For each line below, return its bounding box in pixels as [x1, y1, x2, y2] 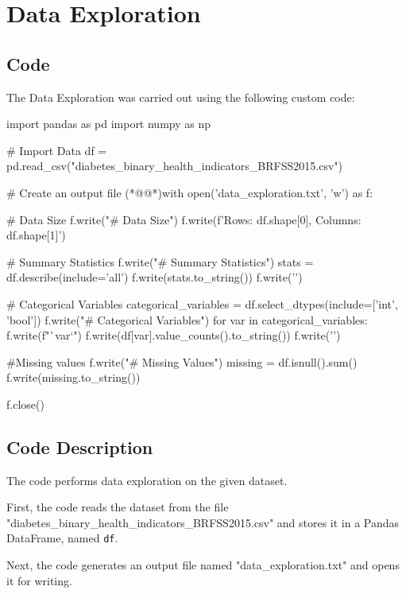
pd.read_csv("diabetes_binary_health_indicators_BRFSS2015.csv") [6, 157, 342, 174]
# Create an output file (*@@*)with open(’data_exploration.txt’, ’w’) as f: [6, 184, 373, 200]
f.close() [6, 395, 44, 412]
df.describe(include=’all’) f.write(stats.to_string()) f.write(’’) [6, 269, 303, 285]
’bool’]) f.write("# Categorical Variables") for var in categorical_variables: [6, 311, 368, 328]
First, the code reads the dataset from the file [6, 499, 229, 515]
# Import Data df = [6, 142, 107, 158]
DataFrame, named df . [6, 530, 118, 546]
